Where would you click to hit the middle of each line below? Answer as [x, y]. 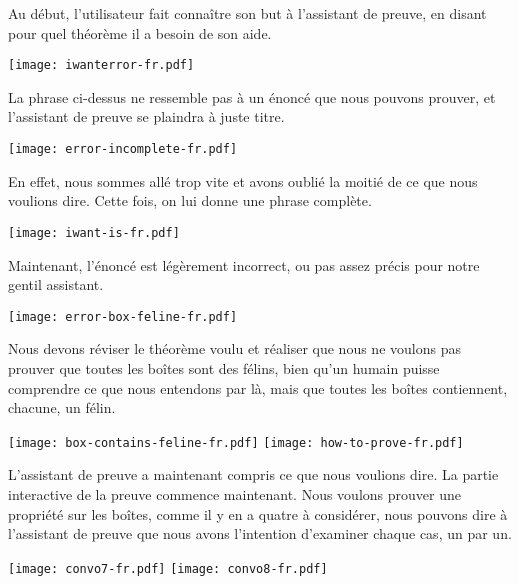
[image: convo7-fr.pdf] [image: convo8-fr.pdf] [168, 568]
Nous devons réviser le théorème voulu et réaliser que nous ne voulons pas [234, 348]
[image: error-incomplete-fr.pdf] [123, 149]
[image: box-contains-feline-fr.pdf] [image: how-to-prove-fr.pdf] [236, 442]
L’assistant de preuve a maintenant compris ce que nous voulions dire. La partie [253, 474]
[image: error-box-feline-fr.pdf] [123, 316]
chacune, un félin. [62, 407]
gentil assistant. [56, 284]
